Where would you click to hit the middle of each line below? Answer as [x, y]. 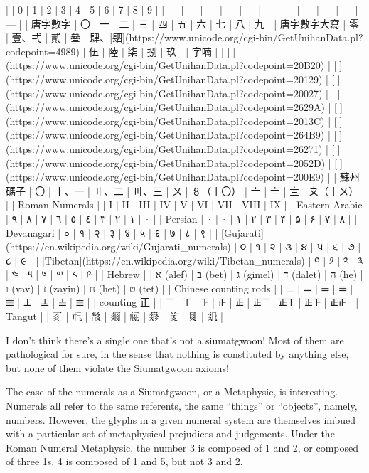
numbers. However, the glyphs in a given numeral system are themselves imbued [181, 419]
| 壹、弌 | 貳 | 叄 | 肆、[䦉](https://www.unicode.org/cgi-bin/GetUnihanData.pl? [184, 37]
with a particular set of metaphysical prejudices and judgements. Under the [170, 434]
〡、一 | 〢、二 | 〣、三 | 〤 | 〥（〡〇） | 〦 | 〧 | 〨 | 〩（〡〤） [207, 190]
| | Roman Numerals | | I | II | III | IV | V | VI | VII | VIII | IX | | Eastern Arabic [184, 204]
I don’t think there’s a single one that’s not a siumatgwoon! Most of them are [175, 340]
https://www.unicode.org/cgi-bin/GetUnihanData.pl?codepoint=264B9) [165, 135]
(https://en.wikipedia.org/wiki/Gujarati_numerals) [118, 246]
